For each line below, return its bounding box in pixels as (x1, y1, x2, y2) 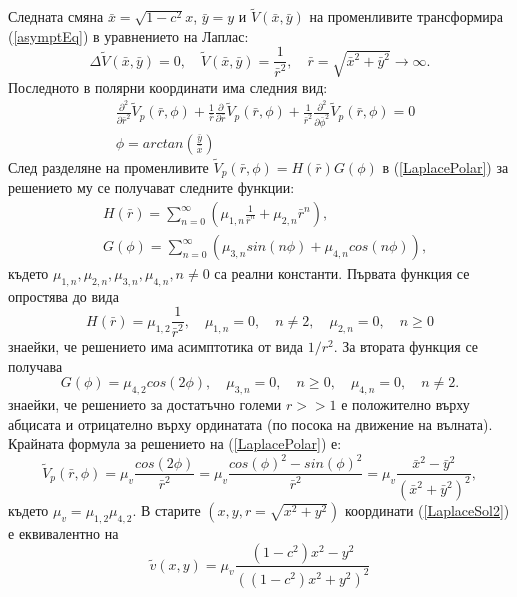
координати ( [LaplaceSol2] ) (344, 499, 510, 520)
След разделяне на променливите (8, 156, 209, 177)
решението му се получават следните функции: (8, 177, 295, 198)
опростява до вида (8, 285, 119, 306)
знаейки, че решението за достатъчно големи (8, 394, 282, 415)
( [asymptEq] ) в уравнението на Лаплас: (8, 25, 249, 46)
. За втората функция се (333, 336, 479, 357)
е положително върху (341, 394, 470, 415)
